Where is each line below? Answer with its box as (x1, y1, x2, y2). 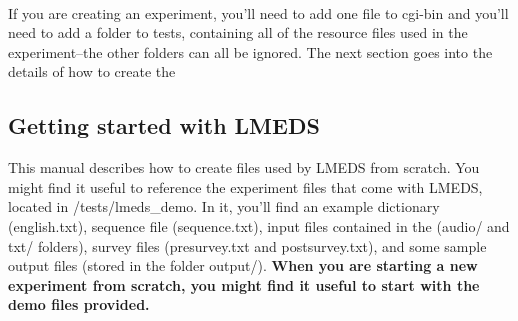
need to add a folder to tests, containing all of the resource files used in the (8, 22, 468, 43)
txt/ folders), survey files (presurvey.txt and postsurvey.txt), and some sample (8, 235, 487, 256)
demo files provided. (8, 294, 150, 315)
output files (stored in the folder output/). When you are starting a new (8, 255, 478, 276)
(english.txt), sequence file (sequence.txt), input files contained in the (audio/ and (8, 215, 510, 236)
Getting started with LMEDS (8, 110, 320, 141)
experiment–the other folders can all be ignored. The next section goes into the (8, 41, 493, 62)
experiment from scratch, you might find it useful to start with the (8, 274, 480, 295)
